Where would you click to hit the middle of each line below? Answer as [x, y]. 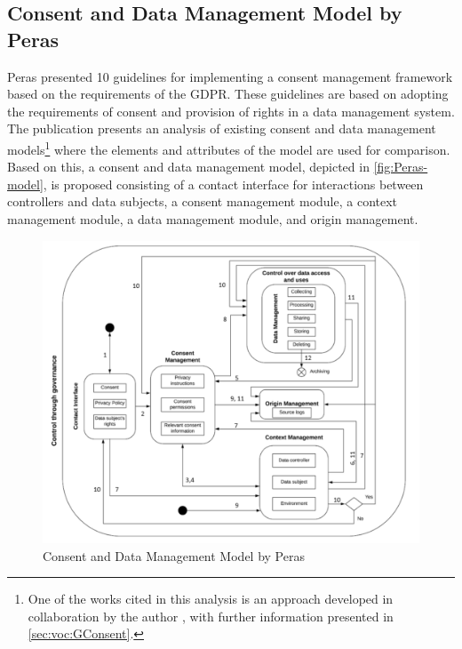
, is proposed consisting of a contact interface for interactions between [233, 184]
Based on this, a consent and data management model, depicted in [188, 167]
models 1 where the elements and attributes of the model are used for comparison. [229, 148]
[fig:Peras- [401, 167]
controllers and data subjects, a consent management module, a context [203, 201]
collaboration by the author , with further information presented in [211, 616]
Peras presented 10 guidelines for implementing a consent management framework [230, 76]
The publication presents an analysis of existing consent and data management [222, 128]
